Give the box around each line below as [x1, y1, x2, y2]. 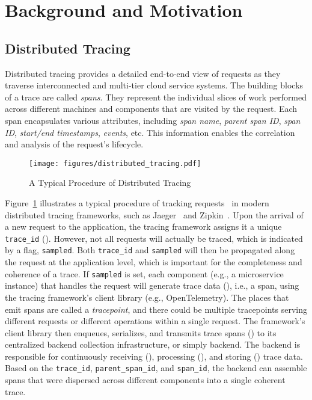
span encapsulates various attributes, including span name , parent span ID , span [5, 114, 301, 126]
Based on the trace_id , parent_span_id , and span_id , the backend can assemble [5, 362, 307, 374]
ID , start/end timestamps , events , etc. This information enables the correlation [5, 126, 295, 138]
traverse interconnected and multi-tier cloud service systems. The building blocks [5, 79, 304, 91]
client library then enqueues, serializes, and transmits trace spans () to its [5, 326, 277, 339]
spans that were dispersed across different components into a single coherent [5, 374, 286, 386]
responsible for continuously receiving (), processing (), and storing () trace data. [5, 349, 303, 362]
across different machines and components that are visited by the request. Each [5, 102, 298, 115]
